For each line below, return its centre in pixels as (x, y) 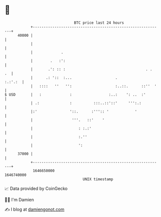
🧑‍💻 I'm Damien (19, 200)
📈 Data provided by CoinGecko (36, 188)
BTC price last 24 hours (99, 23)
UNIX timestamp (98, 179)
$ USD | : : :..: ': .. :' (75, 94)
